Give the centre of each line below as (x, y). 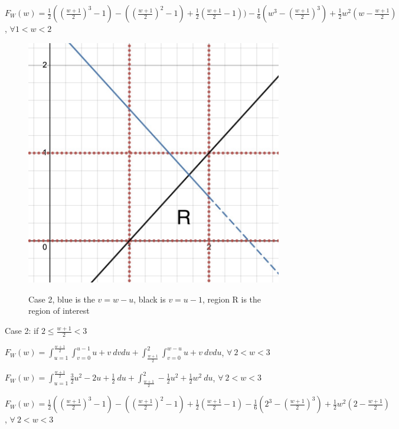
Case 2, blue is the (62, 299)
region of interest (59, 311)
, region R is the (232, 299)
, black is (150, 299)
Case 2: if (22, 331)
